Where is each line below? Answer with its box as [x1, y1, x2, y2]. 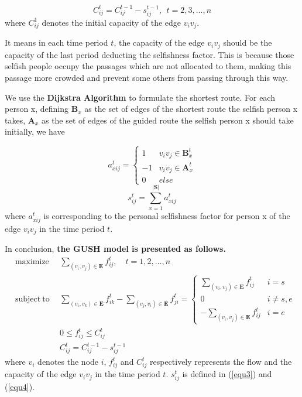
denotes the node [37, 355, 99, 368]
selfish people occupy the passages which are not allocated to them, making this [5, 60, 291, 72]
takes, [5, 114, 26, 126]
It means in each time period [5, 36, 108, 49]
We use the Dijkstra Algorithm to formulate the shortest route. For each [5, 91, 275, 103]
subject [15, 295, 41, 303]
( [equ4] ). [5, 381, 35, 393]
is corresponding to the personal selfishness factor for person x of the [43, 209, 290, 221]
